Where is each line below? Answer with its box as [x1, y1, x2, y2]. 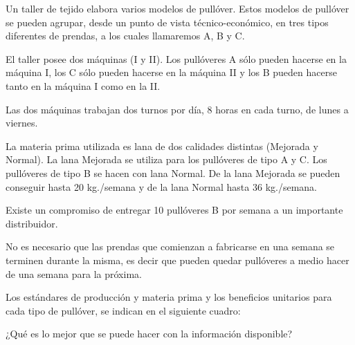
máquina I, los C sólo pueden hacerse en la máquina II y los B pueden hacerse [6, 65, 337, 80]
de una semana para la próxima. [6, 266, 142, 281]
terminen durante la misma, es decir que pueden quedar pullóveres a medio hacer [6, 252, 349, 267]
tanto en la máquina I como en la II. [6, 78, 161, 93]
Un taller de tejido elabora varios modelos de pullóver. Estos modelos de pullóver [6, 1, 349, 15]
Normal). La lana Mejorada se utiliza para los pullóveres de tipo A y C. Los [6, 152, 327, 167]
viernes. [6, 115, 38, 130]
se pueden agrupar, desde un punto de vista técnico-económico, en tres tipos [6, 15, 329, 29]
